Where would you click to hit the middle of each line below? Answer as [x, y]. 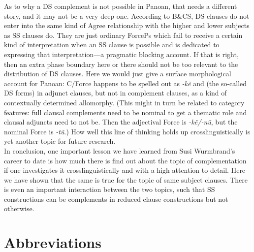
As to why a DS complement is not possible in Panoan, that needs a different [121, 6]
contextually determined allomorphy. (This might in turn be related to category [124, 102]
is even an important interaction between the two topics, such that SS [110, 189]
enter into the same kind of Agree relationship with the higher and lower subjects [127, 25]
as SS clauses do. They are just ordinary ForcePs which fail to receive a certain [123, 35]
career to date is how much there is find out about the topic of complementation [125, 160]
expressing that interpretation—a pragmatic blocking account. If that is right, [121, 54]
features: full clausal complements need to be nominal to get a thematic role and [126, 112]
